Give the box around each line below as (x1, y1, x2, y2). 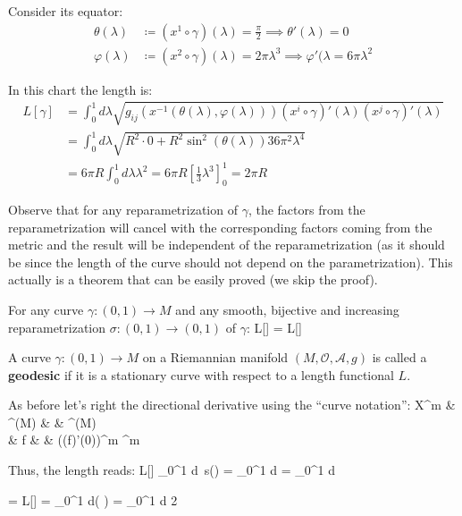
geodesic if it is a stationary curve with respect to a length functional (8, 365, 394, 384)
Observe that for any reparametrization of (8, 199, 238, 218)
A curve (8, 348, 51, 367)
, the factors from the (248, 199, 365, 218)
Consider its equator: (8, 2, 123, 20)
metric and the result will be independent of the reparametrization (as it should (8, 235, 445, 254)
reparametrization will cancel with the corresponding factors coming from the (8, 217, 433, 236)
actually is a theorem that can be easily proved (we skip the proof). (8, 270, 378, 289)
